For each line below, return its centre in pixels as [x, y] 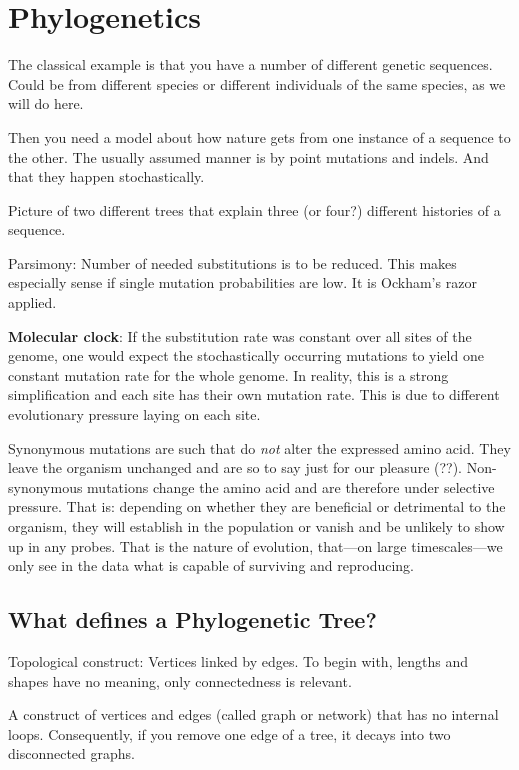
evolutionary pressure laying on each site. [134, 414]
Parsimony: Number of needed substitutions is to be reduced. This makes [232, 262]
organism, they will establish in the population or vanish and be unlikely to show [256, 526]
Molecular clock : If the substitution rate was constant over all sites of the [240, 335]
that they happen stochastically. [106, 176]
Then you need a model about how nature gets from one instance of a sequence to [259, 136]
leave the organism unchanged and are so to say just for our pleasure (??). [235, 467]
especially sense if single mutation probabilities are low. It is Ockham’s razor [242, 282]
